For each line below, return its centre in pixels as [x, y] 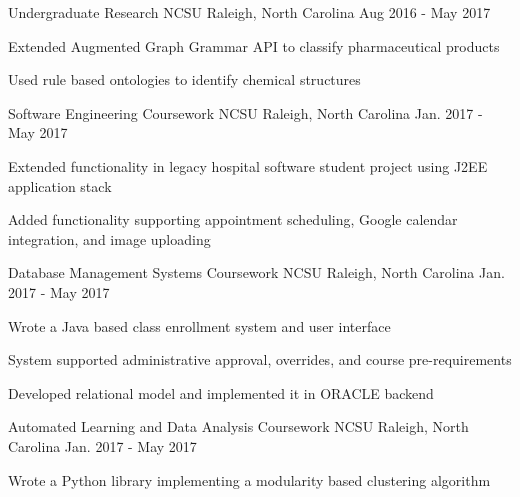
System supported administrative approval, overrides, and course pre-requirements [260, 359]
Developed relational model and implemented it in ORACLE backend [221, 392]
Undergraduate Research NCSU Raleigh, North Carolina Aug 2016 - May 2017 [249, 12]
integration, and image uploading [109, 238]
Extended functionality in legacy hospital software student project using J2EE [248, 165]
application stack [60, 185]
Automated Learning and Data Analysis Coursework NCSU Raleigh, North [238, 426]
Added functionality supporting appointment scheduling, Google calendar [233, 219]
